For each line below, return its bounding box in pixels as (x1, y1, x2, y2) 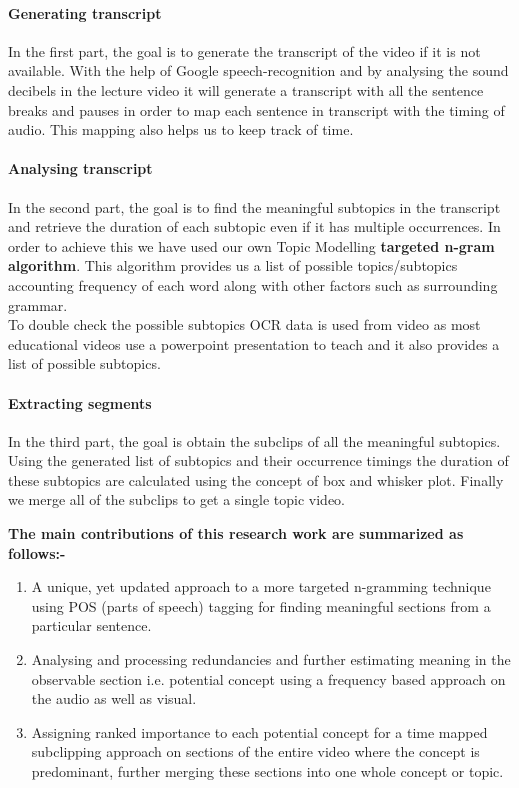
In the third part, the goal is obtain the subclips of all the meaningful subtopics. (8, 430, 501, 451)
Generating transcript (8, 2, 162, 23)
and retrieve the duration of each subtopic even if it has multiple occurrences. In (8, 216, 501, 237)
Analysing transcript (8, 158, 153, 179)
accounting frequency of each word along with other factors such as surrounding (8, 274, 498, 295)
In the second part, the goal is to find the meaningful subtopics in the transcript (8, 196, 501, 217)
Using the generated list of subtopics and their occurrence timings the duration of (8, 450, 509, 471)
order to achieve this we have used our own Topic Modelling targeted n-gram (8, 235, 495, 256)
